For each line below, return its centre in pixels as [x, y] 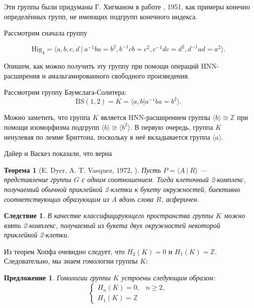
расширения [22, 75]
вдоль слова [136, 199]
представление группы [38, 179]
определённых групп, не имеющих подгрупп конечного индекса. [101, 16]
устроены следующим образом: [168, 278]
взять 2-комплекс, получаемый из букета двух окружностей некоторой [112, 225]
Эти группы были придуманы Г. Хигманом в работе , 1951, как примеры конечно [127, 6]
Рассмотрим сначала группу [46, 33]
